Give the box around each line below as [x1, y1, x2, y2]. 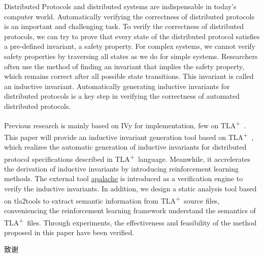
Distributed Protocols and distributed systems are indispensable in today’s [4, 1, 237, 11]
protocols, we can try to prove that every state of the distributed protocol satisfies [4, 31, 260, 41]
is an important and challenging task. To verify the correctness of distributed [4, 21, 244, 32]
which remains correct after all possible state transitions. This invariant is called [4, 71, 254, 81]
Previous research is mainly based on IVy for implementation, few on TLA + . [4, 118, 246, 130]
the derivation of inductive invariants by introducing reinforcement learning [4, 163, 239, 174]
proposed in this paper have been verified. [4, 226, 135, 237]
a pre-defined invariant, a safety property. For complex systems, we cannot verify [4, 41, 256, 51]
